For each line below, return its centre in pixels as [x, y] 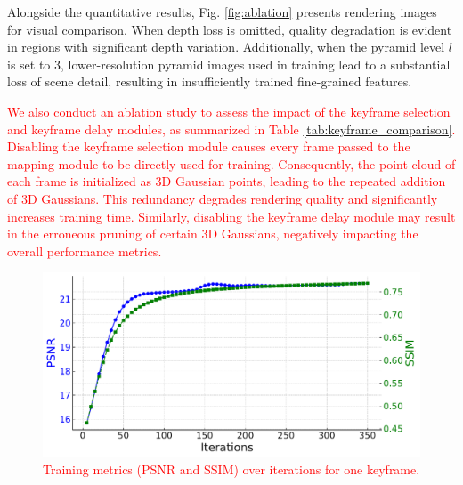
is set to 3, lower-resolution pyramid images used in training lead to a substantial [229, 64]
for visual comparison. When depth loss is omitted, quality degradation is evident [230, 29]
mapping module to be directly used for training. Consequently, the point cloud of [231, 163]
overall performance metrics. [85, 251]
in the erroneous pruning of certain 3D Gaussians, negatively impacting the [213, 234]
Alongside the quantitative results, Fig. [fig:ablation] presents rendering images [222, 12]
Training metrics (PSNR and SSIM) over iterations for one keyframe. [231, 469]
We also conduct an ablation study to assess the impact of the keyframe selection [229, 111]
